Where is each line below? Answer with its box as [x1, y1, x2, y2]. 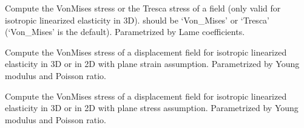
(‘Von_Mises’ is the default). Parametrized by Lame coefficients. [5, 25, 245, 38]
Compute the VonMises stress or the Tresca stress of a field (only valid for [5, 2, 281, 14]
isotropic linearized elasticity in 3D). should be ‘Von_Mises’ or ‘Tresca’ [5, 13, 269, 26]
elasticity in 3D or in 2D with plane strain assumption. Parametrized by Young [5, 57, 300, 70]
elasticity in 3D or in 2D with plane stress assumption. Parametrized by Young [5, 101, 299, 114]
